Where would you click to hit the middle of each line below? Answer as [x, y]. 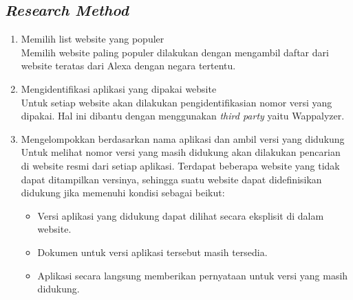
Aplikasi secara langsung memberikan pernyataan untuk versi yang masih [193, 275]
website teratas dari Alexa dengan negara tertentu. [128, 66]
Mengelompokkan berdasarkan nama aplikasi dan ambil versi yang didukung [183, 138]
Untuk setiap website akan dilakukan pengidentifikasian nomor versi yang [176, 102]
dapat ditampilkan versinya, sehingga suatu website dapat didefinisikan [171, 179]
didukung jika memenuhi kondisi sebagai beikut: [123, 193]
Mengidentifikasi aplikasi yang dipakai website [119, 88]
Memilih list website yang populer [93, 39]
